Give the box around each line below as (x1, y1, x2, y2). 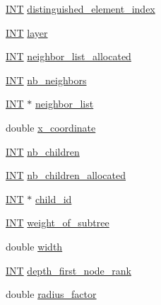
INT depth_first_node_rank (6, 263, 131, 277)
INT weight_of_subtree (6, 215, 109, 230)
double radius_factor (6, 287, 97, 301)
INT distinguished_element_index (6, 1, 155, 16)
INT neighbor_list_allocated (6, 49, 131, 64)
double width (6, 238, 63, 253)
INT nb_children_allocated (6, 168, 126, 183)
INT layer (6, 25, 48, 40)
